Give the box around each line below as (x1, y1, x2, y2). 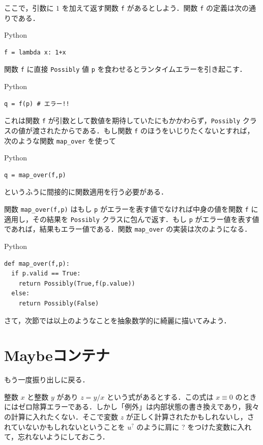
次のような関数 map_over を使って (4, 135, 116, 146)
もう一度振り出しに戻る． (4, 374, 90, 385)
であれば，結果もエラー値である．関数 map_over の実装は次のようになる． (4, 224, 252, 234)
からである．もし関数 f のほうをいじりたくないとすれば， (61, 125, 254, 135)
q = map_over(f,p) (4, 171, 66, 179)
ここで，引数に (4, 3, 54, 13)
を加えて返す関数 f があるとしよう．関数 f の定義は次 (62, 3, 242, 13)
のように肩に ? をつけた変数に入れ (136, 421, 252, 432)
